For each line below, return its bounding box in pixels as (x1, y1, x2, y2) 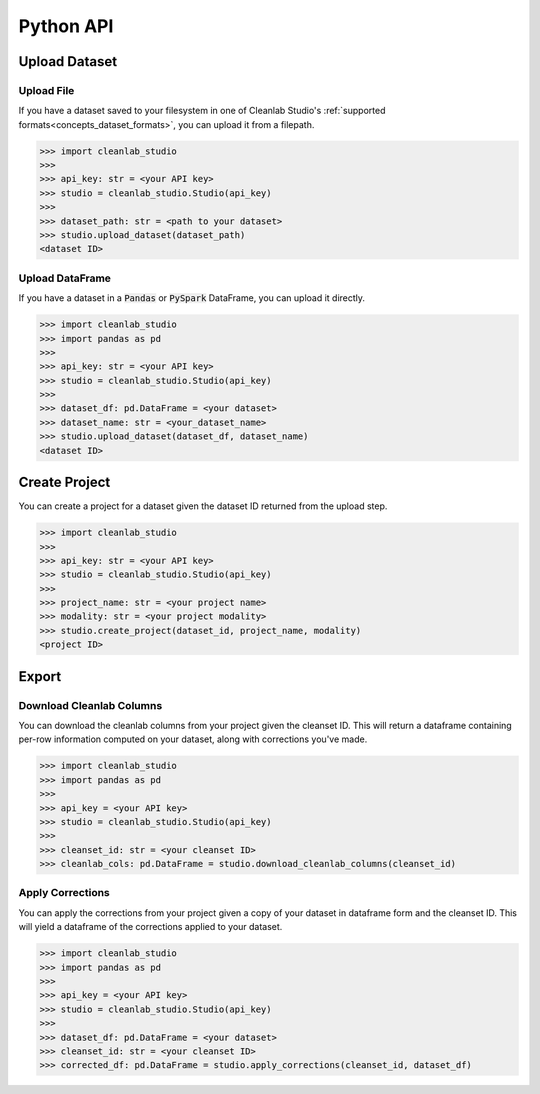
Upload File (18, 83, 75, 97)
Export (18, 668, 62, 685)
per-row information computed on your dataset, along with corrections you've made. (18, 733, 368, 745)
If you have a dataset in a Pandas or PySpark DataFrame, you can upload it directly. (18, 292, 365, 304)
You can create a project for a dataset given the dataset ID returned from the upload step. (18, 500, 388, 512)
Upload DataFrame (18, 271, 112, 285)
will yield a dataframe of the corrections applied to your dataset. (18, 921, 283, 933)
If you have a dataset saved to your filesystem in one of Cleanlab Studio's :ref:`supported (18, 105, 386, 117)
